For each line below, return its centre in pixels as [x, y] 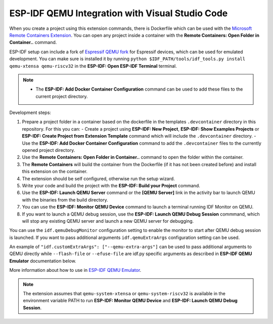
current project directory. [62, 96]
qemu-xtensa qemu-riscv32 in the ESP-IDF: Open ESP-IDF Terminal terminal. [93, 66]
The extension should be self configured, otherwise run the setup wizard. [99, 178]
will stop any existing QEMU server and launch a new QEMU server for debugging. [108, 221]
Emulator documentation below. [43, 261]
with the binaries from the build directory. [65, 199]
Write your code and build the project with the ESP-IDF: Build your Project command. [111, 185]
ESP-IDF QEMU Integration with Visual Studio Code [119, 13]
